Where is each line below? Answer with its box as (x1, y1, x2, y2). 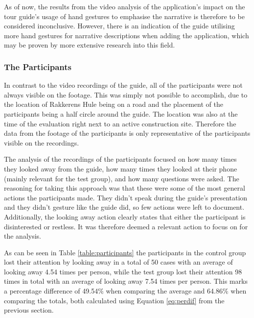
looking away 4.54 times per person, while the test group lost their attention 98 (4, 266, 242, 276)
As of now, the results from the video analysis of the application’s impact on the (4, 1, 245, 11)
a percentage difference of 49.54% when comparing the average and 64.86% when (4, 286, 247, 296)
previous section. (4, 305, 54, 315)
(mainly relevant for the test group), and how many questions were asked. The (4, 173, 239, 183)
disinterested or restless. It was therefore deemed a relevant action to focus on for (4, 221, 248, 231)
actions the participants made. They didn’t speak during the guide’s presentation (4, 192, 248, 202)
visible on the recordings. (4, 137, 79, 147)
